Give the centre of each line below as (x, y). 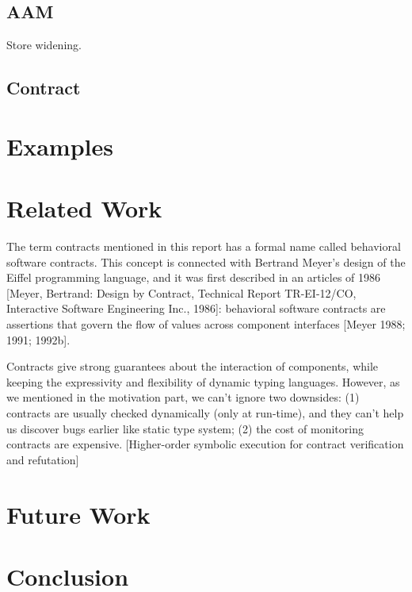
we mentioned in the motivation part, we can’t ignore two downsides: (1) (183, 397)
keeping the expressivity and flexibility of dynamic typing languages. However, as (203, 381)
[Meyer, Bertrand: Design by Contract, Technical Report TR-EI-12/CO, (181, 292)
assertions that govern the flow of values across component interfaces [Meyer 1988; (206, 324)
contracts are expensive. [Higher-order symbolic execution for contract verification (205, 444)
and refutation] (43, 459)
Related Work (84, 208)
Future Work (78, 514)
